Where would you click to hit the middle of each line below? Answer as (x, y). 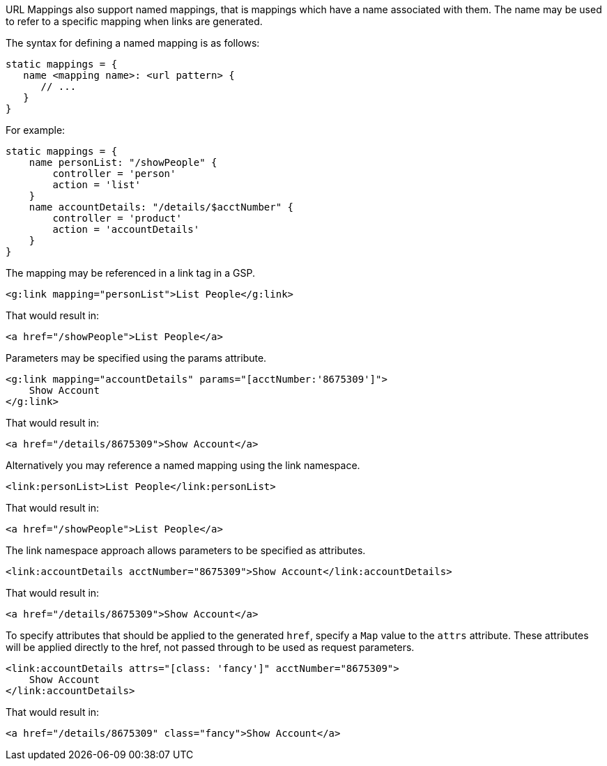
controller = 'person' (114, 174)
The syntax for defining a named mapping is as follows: (133, 43)
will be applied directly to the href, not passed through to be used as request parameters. (210, 647)
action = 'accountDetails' (126, 229)
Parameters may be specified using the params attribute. (136, 358)
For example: (36, 130)
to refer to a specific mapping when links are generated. (134, 21)
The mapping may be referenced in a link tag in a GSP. (130, 273)
